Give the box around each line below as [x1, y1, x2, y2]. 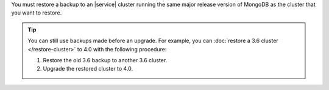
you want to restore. [11, 9, 62, 16]
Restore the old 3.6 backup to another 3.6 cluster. [43, 56, 168, 63]
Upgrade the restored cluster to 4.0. [43, 65, 133, 72]
